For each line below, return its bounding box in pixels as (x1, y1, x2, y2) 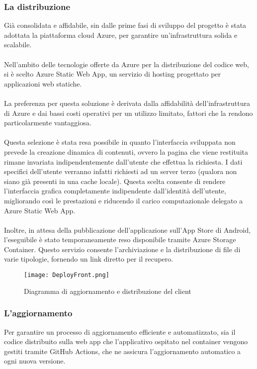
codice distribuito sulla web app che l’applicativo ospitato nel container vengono (4, 336, 248, 347)
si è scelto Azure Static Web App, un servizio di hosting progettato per (4, 69, 221, 79)
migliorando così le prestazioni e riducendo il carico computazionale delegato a (4, 195, 243, 205)
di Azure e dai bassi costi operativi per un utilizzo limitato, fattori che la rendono (4, 107, 253, 118)
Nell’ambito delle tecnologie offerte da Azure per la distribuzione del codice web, (4, 59, 249, 69)
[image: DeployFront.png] (24, 272, 109, 279)
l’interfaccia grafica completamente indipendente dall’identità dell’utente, (4, 185, 226, 196)
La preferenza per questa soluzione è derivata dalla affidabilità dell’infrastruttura (4, 97, 251, 108)
